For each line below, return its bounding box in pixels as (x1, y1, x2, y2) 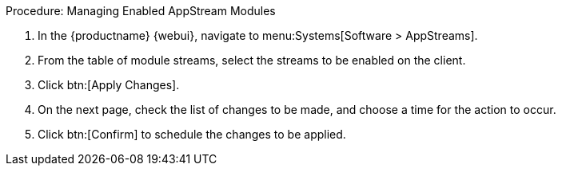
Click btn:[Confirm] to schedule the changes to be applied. (38, 127, 346, 141)
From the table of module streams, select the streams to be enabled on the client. (38, 53, 466, 67)
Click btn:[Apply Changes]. (38, 78, 180, 92)
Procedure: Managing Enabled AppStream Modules (6, 4, 276, 18)
